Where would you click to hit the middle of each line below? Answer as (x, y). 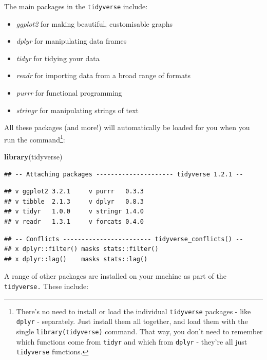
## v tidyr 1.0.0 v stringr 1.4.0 (74, 212)
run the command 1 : (35, 138)
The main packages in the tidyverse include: (76, 6)
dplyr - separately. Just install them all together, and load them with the (132, 321)
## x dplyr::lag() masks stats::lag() (76, 259)
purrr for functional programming (69, 93)
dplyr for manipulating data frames (71, 41)
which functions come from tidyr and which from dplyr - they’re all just (132, 341)
